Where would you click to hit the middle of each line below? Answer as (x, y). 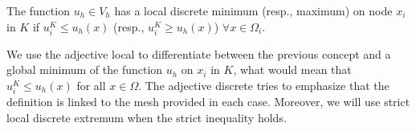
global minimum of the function (85, 70)
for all (91, 85)
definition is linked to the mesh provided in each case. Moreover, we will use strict (208, 102)
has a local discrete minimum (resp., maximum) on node (253, 10)
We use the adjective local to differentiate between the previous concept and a (199, 53)
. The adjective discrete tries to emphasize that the (264, 85)
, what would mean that (292, 70)
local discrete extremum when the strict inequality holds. (147, 117)
